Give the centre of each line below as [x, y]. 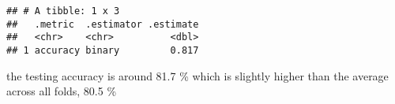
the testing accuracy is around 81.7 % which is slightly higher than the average [197, 75]
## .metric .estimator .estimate [103, 24]
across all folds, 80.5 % [62, 91]
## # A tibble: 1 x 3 [63, 11]
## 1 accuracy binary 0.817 [103, 50]
